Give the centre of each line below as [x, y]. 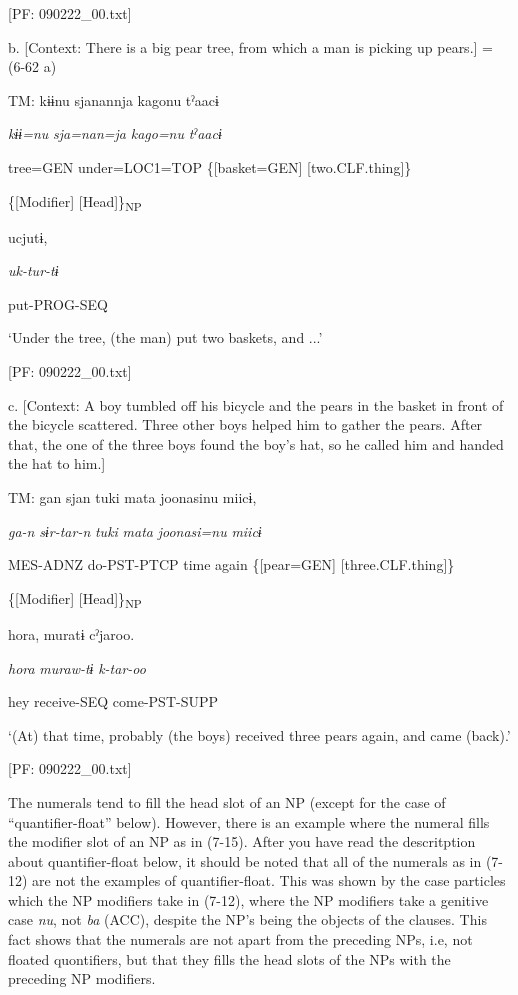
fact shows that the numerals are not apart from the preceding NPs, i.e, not [240, 939]
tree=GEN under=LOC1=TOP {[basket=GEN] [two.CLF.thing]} [210, 166]
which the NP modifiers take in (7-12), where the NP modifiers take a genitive [248, 899]
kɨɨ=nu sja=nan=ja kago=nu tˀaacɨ [115, 133]
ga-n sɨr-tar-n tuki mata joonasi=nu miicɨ [135, 530]
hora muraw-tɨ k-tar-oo [77, 667]
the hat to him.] [57, 463]
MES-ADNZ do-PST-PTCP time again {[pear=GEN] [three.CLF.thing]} [231, 564]
